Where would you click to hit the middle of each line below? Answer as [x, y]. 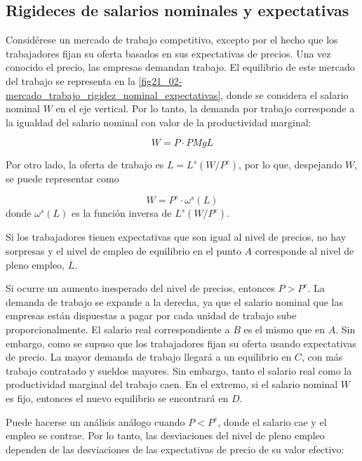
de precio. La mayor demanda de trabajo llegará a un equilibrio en [149, 357]
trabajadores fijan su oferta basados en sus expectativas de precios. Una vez [168, 53]
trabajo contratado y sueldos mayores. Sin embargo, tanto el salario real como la [179, 370]
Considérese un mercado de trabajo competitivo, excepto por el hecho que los [172, 40]
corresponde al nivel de [304, 251]
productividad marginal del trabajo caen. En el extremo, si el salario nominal [172, 384]
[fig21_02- [160, 80]
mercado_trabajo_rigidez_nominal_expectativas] [113, 94]
